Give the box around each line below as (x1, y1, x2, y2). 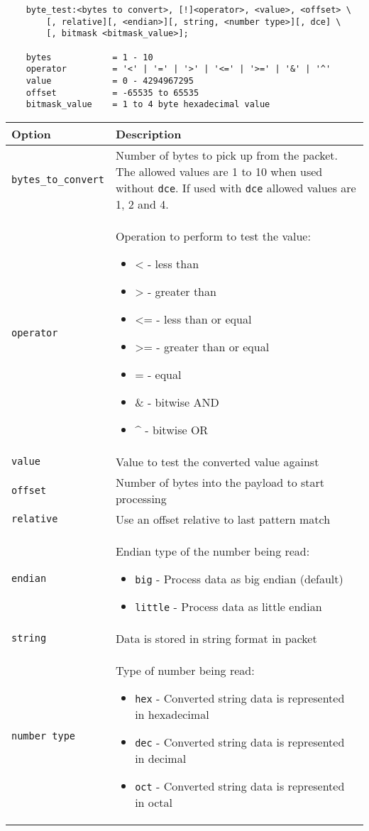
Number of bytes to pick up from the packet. (115, 146, 338, 163)
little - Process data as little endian (135, 598, 322, 615)
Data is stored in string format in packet (115, 629, 317, 646)
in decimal (135, 749, 187, 766)
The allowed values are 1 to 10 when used (115, 163, 323, 180)
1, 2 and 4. (115, 195, 169, 212)
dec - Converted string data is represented (135, 733, 345, 750)
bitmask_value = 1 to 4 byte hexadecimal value (26, 99, 270, 110)
